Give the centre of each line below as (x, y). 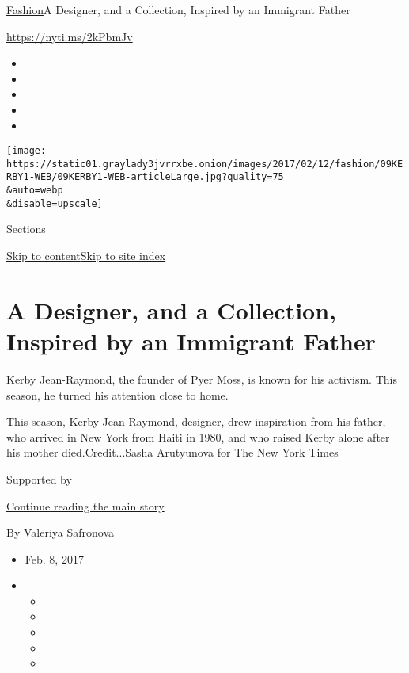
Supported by (39, 478)
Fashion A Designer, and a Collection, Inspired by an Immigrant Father (178, 10)
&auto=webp (35, 191)
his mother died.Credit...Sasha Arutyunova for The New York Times (172, 452)
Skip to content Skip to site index (86, 256)
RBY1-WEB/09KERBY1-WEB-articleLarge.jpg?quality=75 (145, 177)
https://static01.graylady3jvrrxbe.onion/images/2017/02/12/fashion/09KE (205, 164)
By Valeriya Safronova (61, 532)
